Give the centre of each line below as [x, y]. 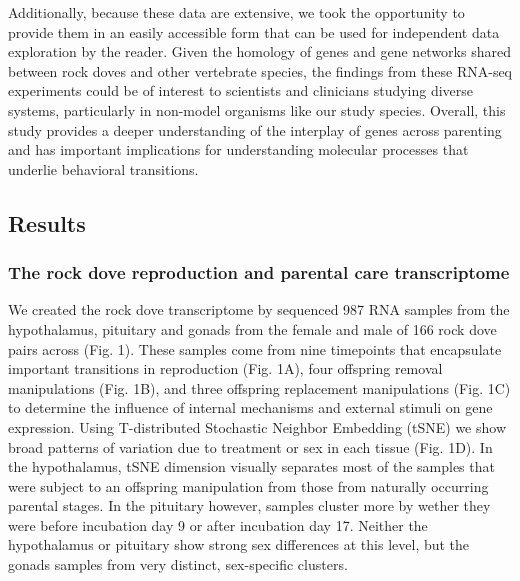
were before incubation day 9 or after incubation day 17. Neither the [218, 524]
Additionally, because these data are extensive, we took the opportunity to [236, 12]
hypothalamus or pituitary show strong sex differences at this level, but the [239, 544]
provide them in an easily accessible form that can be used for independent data [254, 31]
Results [47, 222]
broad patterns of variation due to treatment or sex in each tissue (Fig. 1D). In [250, 446]
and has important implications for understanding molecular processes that [238, 149]
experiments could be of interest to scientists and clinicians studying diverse [241, 90]
